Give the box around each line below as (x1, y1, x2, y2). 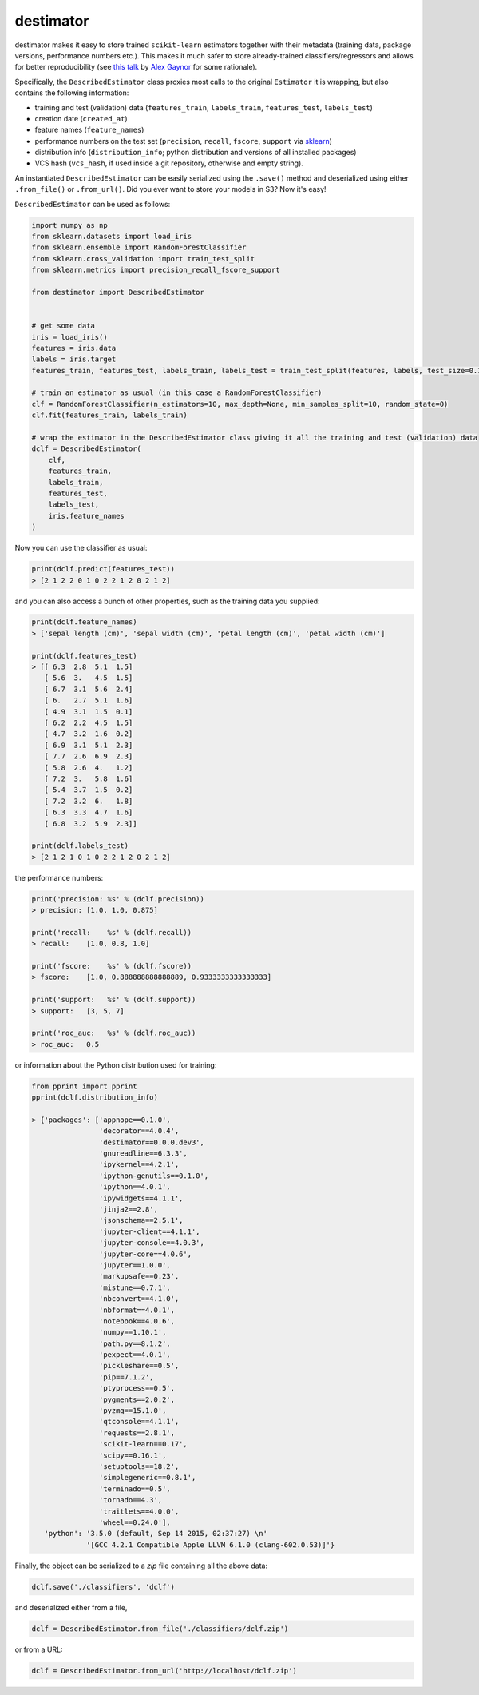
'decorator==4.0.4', (98, 1127, 180, 1136)
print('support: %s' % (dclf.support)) (31, 995, 196, 1005)
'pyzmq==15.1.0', (98, 1407, 167, 1415)
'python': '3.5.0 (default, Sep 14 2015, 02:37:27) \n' (44, 1529, 267, 1538)
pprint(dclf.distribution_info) (31, 1093, 159, 1102)
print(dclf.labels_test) (31, 842, 129, 850)
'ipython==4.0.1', (98, 1183, 171, 1192)
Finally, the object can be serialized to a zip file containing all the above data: (14, 1561, 268, 1570)
